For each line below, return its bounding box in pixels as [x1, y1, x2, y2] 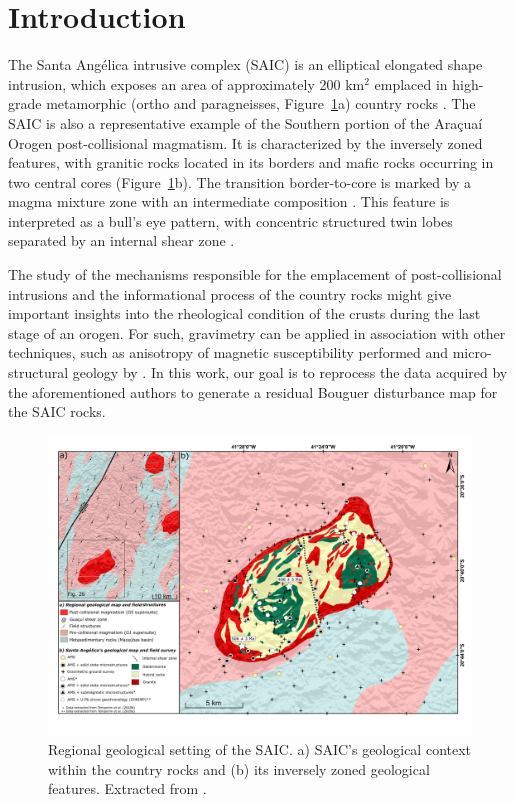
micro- [452, 342, 492, 363]
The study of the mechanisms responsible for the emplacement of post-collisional [8, 264, 502, 285]
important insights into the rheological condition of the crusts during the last [8, 303, 481, 324]
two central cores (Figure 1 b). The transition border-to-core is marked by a [8, 171, 472, 192]
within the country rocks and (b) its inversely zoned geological [48, 758, 430, 779]
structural [8, 362, 69, 383]
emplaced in [374, 73, 448, 94]
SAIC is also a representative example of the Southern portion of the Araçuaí [8, 112, 483, 133]
